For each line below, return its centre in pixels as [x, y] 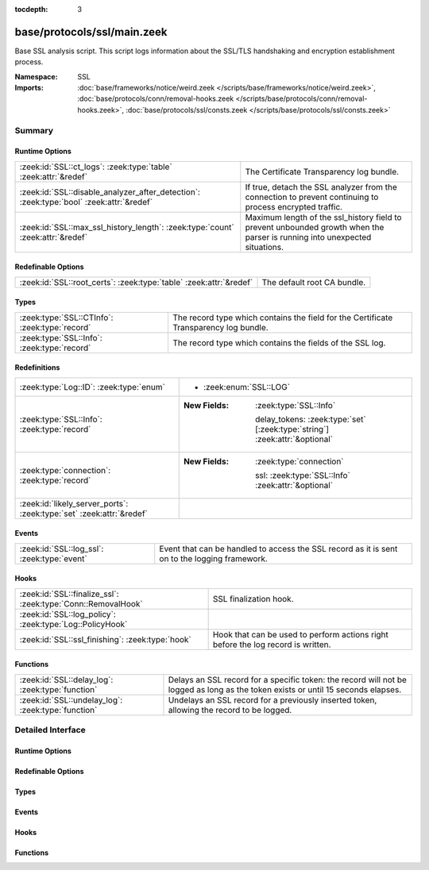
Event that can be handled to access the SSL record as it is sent [278, 549]
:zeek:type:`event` [53, 558]
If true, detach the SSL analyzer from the [321, 187]
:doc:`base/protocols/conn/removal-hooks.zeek [156, 98]
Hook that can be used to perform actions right [301, 634]
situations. [265, 247]
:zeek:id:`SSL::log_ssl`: [62, 549]
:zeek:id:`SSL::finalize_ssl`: [69, 594]
